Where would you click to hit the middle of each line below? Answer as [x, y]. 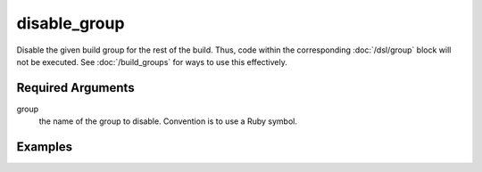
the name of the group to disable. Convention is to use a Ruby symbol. [168, 121]
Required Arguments [75, 88]
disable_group [71, 23]
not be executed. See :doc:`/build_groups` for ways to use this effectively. [152, 61]
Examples [45, 147]
